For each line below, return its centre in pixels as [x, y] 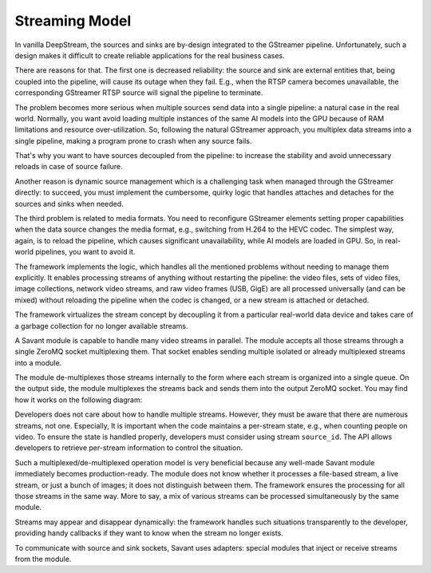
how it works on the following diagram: [79, 400]
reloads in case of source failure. [69, 167]
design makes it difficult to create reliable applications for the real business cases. [150, 55]
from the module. [43, 559]
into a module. [38, 362]
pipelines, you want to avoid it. [85, 252]
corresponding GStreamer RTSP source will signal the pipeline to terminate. [139, 93]
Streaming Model [73, 21]
